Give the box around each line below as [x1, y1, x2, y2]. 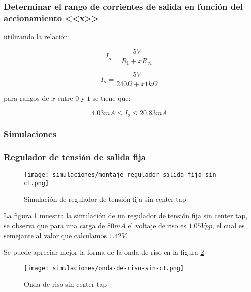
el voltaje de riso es [128, 220, 186, 230]
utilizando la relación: [4, 31, 70, 42]
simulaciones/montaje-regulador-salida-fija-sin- [52, 171, 220, 179]
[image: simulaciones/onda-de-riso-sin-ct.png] [24, 264, 184, 272]
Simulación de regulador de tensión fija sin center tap [24, 194, 186, 204]
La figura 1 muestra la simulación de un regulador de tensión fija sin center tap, [4, 210, 248, 221]
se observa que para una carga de [4, 220, 105, 230]
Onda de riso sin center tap [24, 279, 107, 289]
